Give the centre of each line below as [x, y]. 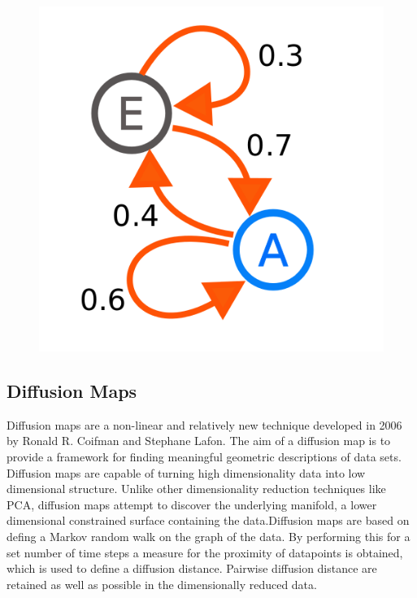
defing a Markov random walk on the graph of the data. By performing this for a [208, 536]
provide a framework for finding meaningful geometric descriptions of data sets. [204, 456]
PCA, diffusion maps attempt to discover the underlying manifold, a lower [192, 504]
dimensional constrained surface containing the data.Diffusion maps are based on [208, 520]
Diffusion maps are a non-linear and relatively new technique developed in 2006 [204, 424]
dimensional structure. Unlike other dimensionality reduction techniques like [196, 489]
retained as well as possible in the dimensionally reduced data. [162, 584]
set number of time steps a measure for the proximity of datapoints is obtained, [205, 552]
